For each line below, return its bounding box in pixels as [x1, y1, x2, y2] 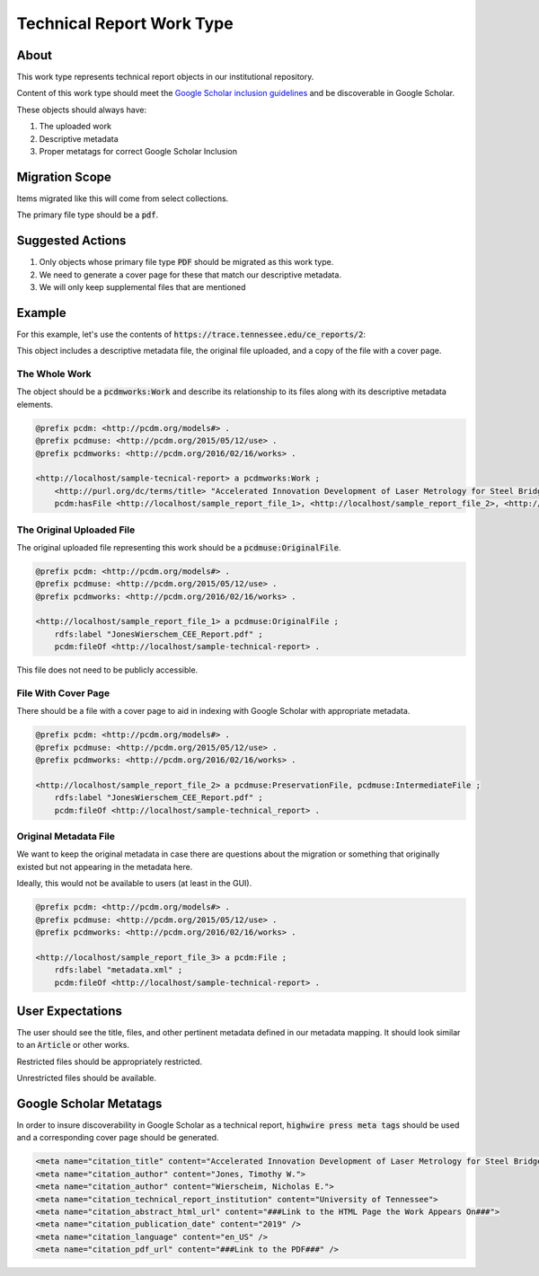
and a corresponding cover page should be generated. [16, 1132, 219, 1143]
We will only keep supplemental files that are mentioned [39, 282, 246, 292]
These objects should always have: [16, 104, 147, 115]
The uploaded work [39, 121, 112, 132]
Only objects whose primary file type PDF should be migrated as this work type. [39, 257, 334, 268]
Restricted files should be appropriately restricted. [16, 1056, 202, 1067]
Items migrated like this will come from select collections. [16, 193, 229, 204]
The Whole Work [16, 368, 92, 381]
